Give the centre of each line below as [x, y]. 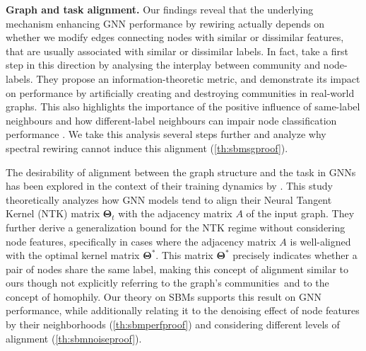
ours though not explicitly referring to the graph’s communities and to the [167, 283]
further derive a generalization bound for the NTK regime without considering [176, 227]
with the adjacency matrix [175, 213]
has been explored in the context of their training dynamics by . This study [169, 186]
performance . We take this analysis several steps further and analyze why [166, 134]
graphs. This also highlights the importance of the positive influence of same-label [183, 107]
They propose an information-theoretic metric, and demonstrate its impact [198, 78]
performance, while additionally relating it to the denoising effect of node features [183, 310]
